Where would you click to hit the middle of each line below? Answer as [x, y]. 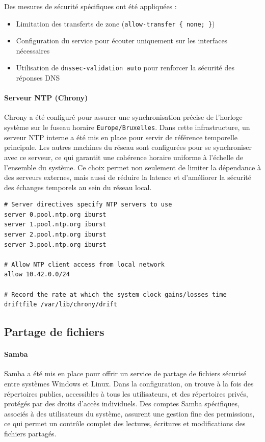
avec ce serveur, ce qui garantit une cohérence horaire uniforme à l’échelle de [124, 157]
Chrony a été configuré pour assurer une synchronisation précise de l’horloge [123, 117]
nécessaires [33, 50]
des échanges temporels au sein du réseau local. [78, 187]
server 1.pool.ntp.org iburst [55, 225]
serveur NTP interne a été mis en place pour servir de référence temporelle [121, 137]
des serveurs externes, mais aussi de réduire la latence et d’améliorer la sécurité [128, 177]
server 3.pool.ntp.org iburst [55, 244]
